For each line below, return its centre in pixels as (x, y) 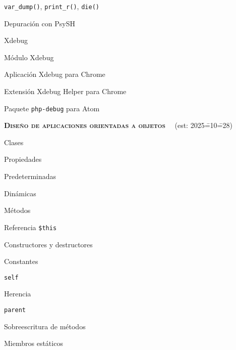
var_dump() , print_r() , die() (52, 6)
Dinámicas (20, 193)
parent (15, 310)
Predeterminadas (30, 176)
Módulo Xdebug (29, 57)
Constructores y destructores (48, 244)
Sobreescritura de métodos (45, 326)
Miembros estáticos (34, 343)
